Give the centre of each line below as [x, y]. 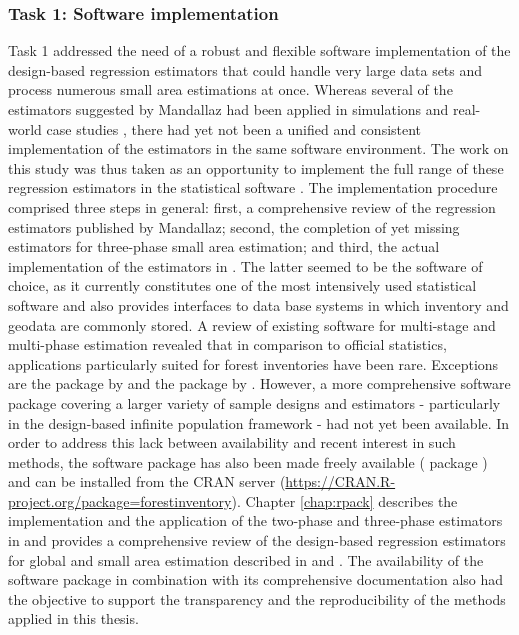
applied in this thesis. [73, 618]
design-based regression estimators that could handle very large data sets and [245, 69]
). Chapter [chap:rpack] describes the [344, 500]
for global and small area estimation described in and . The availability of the [246, 559]
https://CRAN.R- [340, 481]
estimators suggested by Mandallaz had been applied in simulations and [228, 109]
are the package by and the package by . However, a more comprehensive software [259, 383]
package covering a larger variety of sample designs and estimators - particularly [254, 402]
